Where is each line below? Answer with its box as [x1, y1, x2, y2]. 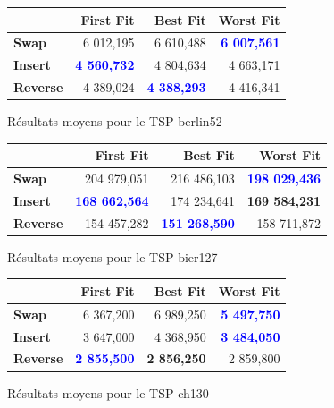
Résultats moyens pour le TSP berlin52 [7, 112, 222, 131]
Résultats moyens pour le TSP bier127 [7, 247, 218, 266]
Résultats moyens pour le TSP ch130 [7, 383, 209, 402]
